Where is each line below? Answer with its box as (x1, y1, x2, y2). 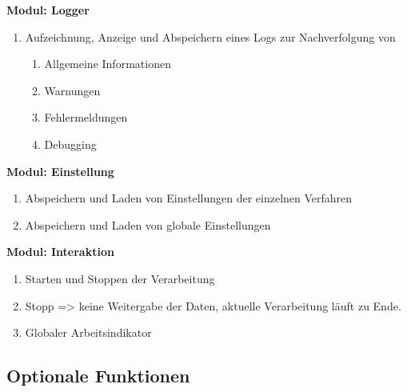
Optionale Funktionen (6, 363, 190, 388)
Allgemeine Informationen (44, 55, 171, 72)
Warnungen (44, 82, 101, 98)
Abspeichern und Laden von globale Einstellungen (25, 216, 271, 233)
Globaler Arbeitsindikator (25, 324, 152, 341)
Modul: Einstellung (6, 162, 114, 179)
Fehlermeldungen (44, 109, 128, 126)
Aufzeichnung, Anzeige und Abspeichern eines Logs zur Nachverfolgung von (25, 28, 396, 45)
